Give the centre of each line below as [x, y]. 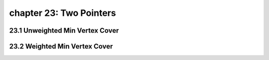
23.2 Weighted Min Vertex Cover [61, 46]
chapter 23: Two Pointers [63, 13]
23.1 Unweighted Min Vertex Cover [64, 30]
